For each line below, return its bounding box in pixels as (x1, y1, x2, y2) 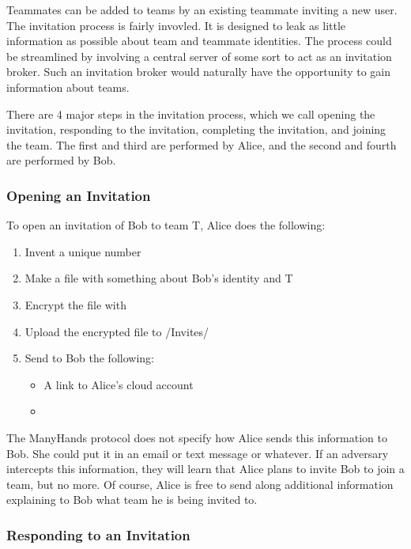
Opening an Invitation (6, 185, 151, 205)
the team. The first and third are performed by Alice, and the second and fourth (6, 136, 397, 153)
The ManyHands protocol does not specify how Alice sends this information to (6, 429, 387, 445)
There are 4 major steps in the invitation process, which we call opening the (6, 105, 375, 122)
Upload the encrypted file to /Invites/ (25, 323, 209, 339)
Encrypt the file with (25, 296, 126, 312)
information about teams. (6, 78, 130, 95)
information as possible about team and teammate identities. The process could (6, 32, 392, 49)
